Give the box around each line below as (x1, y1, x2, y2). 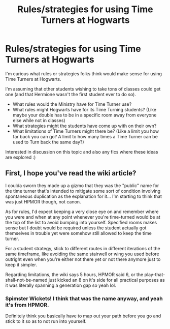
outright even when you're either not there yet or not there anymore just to (5, 256, 161, 262)
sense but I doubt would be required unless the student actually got (5, 225, 147, 231)
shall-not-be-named (5, 277, 48, 283)
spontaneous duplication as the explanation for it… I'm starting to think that (5, 193, 162, 199)
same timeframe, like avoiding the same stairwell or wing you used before (5, 251, 159, 257)
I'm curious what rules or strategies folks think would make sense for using (5, 70, 162, 77)
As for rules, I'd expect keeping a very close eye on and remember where (5, 208, 159, 215)
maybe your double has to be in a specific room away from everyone (12, 112, 157, 118)
